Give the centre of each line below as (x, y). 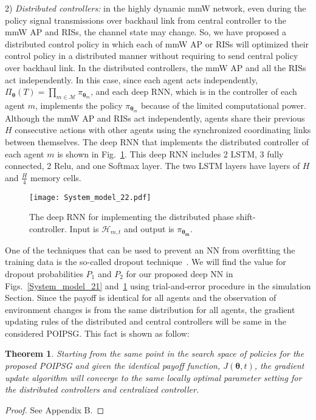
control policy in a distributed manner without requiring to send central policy (152, 56)
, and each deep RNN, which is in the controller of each (194, 91)
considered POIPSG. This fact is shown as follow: (97, 333)
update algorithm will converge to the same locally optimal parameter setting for (153, 377)
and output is (149, 228)
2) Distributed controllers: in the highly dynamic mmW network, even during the (156, 8)
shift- (246, 217)
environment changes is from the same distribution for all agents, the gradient (150, 309)
